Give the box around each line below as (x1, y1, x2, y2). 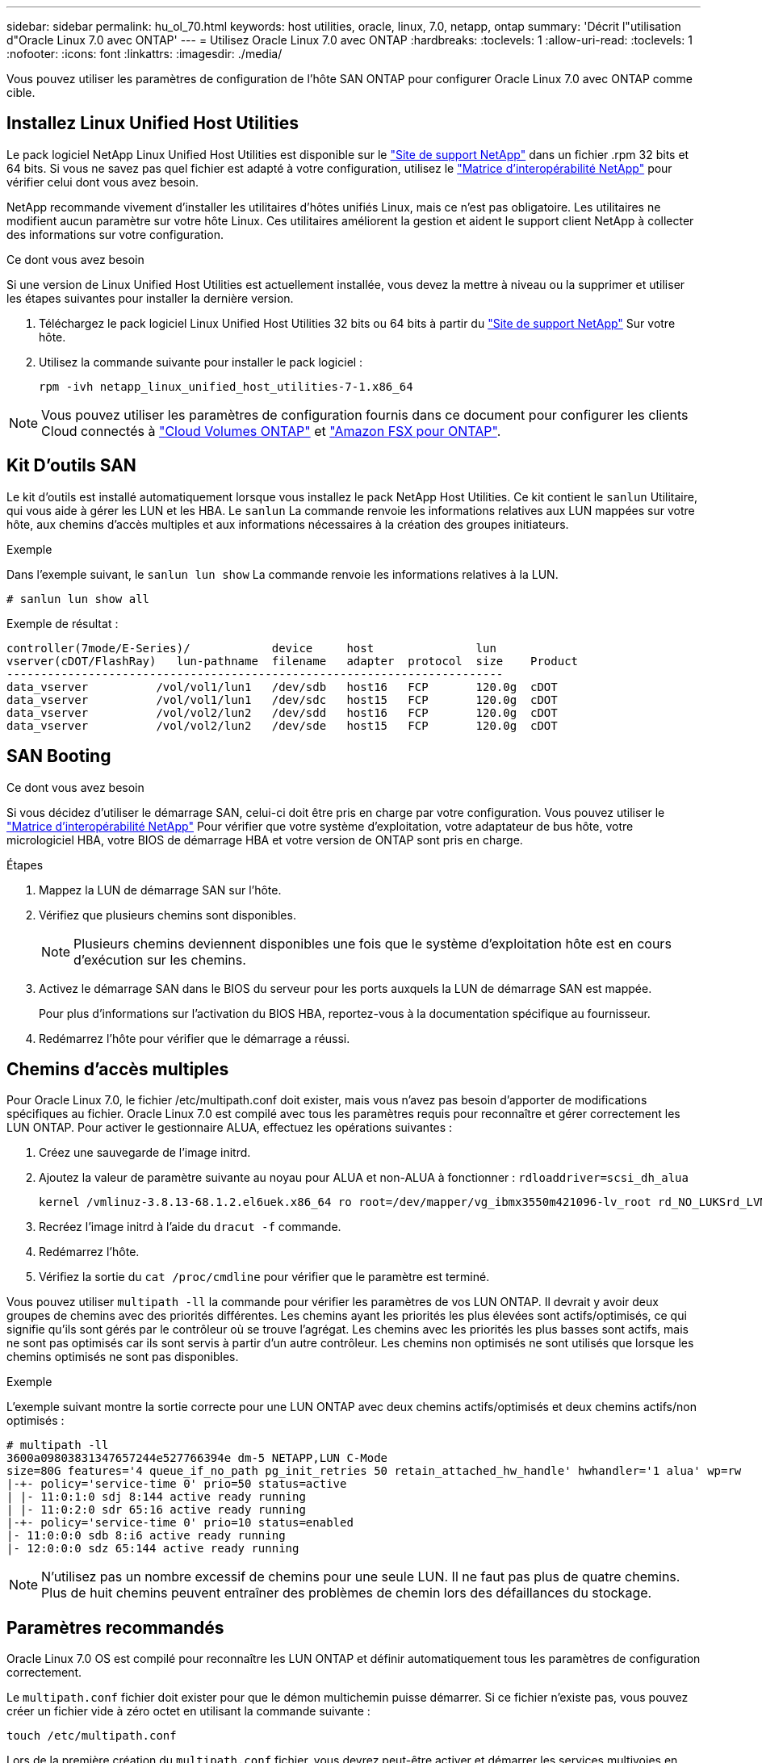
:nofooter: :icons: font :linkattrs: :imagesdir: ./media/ (6, 47, 283, 61)
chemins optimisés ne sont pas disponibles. (6, 1350, 239, 1364)
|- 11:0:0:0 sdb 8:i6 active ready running (6, 1529, 286, 1543)
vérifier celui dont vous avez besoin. (6, 174, 199, 189)
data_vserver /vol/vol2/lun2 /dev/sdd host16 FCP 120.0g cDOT (6, 706, 558, 719)
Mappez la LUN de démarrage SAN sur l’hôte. (39, 882, 282, 897)
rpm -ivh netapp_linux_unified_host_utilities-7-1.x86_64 (39, 379, 413, 393)
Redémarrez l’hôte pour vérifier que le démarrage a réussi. (39, 1031, 350, 1045)
